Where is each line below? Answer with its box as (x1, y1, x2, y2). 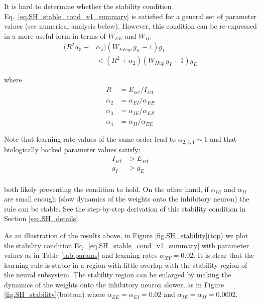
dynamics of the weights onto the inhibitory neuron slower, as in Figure (4, 279, 224, 289)
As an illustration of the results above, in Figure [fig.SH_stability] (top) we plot (4, 230, 248, 240)
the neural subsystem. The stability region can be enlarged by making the (4, 269, 231, 280)
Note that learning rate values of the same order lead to (4, 134, 176, 144)
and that (210, 134, 237, 144)
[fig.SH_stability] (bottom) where (4, 289, 105, 299)
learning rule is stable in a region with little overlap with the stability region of (4, 259, 247, 270)
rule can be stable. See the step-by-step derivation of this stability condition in (4, 203, 246, 214)
